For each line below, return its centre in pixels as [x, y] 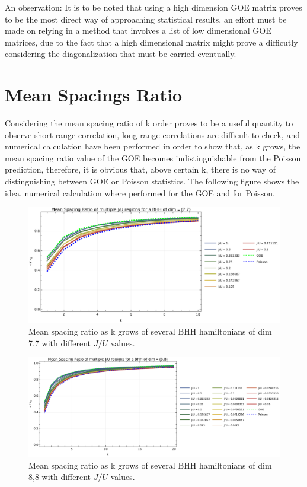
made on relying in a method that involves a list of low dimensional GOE [138, 31]
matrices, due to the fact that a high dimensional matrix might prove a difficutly [151, 42]
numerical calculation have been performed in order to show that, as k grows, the [153, 146]
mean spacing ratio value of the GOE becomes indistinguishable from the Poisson [153, 157]
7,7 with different [60, 343]
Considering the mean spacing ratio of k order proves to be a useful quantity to [149, 123]
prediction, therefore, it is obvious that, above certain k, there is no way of [140, 169]
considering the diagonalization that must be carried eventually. [121, 54]
